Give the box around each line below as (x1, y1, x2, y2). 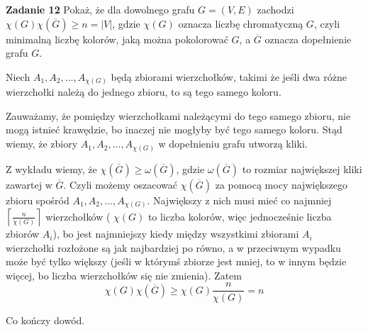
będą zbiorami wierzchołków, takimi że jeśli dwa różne (111, 69, 347, 84)
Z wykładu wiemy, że (6, 161, 97, 176)
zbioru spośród (6, 192, 69, 207)
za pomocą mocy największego (215, 177, 347, 192)
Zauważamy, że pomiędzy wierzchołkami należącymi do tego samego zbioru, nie (6, 108, 351, 123)
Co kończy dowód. (6, 312, 85, 327)
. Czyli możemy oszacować (63, 177, 178, 192)
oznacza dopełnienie (264, 31, 352, 46)
